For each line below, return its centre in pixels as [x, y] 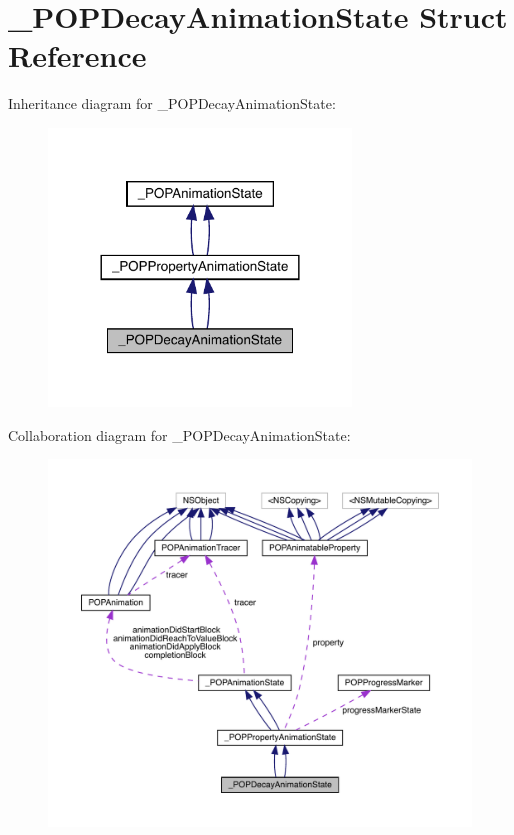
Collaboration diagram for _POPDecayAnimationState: [179, 434]
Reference [77, 55]
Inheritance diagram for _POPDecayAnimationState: [172, 103]
